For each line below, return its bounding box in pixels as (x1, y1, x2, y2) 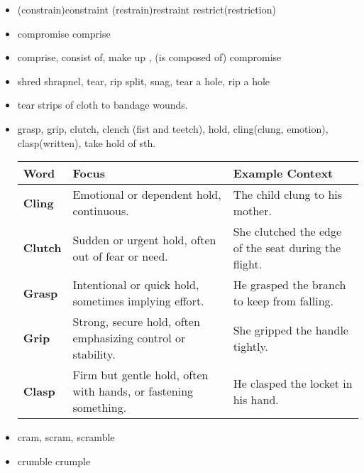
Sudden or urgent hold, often (72, 231, 216, 248)
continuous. (72, 202, 129, 219)
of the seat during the (233, 239, 341, 256)
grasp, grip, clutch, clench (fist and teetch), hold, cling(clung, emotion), (17, 121, 329, 136)
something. (72, 399, 127, 416)
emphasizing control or (72, 330, 186, 347)
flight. (233, 256, 263, 273)
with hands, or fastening (72, 383, 194, 400)
